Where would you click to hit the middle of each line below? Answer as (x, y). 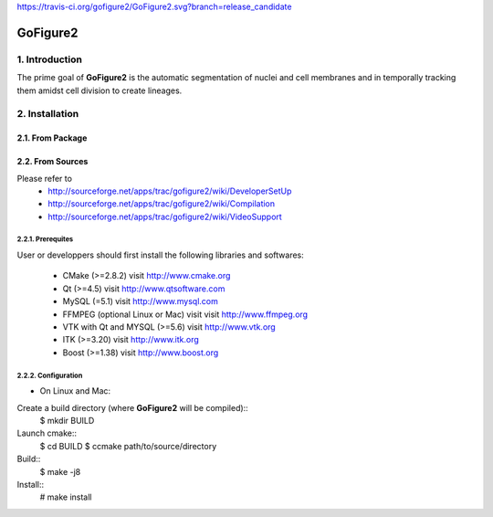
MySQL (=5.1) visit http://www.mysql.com (141, 301)
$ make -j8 (60, 471)
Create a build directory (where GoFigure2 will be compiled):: (132, 407)
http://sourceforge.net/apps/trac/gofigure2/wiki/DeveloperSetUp (170, 191)
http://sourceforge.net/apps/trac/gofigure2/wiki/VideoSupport (165, 216)
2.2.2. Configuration (50, 375)
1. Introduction (49, 59)
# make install (66, 497)
